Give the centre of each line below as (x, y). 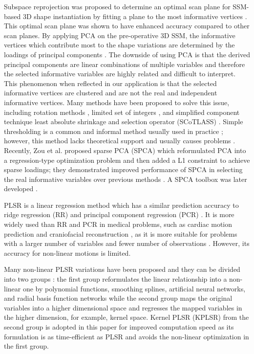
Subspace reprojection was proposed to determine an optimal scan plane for (117, 6)
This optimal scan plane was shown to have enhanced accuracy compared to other (127, 26)
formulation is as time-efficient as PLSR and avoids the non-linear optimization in (127, 336)
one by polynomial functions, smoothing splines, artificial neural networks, (134, 288)
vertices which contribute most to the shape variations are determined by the (119, 45)
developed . (21, 188)
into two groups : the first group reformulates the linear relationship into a (116, 279)
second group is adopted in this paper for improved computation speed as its (119, 327)
